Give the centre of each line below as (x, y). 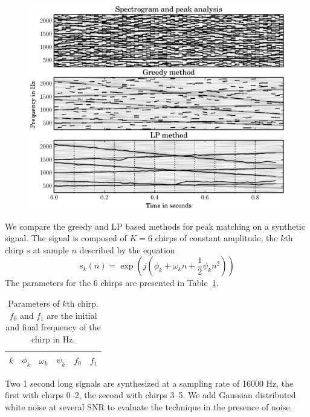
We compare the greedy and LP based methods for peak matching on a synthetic (155, 226)
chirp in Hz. (53, 339)
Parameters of (34, 303)
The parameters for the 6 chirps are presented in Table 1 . (112, 283)
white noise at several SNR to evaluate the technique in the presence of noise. (149, 406)
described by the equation (127, 249)
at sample (51, 249)
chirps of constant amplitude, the (216, 238)
